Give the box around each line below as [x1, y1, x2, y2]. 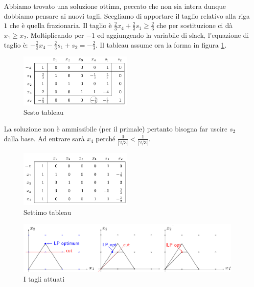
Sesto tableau [23, 107, 64, 117]
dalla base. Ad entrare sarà [4, 133, 85, 143]
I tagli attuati [23, 274, 65, 284]
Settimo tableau [23, 207, 71, 217]
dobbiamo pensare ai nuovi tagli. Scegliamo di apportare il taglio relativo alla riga [4, 10, 250, 21]
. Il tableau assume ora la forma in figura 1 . [95, 39, 227, 50]
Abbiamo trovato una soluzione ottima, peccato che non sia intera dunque [4, 1, 226, 11]
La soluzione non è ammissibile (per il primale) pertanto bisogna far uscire [4, 124, 228, 134]
